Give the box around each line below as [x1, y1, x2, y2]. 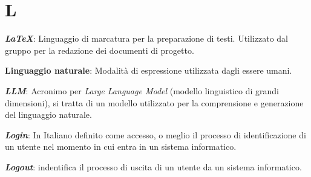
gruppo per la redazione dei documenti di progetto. [5, 43, 194, 56]
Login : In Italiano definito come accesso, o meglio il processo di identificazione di [5, 128, 306, 141]
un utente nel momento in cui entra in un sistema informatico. [5, 140, 237, 153]
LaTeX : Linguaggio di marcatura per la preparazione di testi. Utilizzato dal [5, 32, 288, 45]
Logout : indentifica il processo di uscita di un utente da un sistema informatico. [5, 160, 302, 173]
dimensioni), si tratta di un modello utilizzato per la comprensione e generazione [5, 96, 304, 109]
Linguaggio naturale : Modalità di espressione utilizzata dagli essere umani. [5, 64, 292, 77]
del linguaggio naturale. [5, 108, 92, 121]
